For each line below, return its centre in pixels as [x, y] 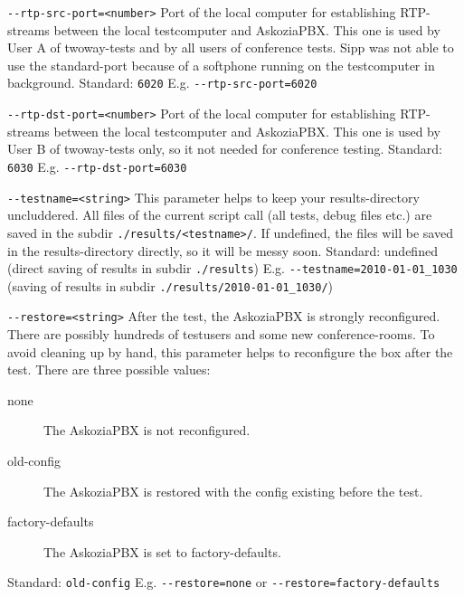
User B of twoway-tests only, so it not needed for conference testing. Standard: [225, 149]
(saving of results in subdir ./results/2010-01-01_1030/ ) [170, 285]
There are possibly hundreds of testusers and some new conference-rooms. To [221, 334]
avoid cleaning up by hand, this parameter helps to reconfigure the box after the [230, 351]
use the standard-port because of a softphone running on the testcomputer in [221, 65]
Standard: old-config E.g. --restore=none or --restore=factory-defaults [224, 582]
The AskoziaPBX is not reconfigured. [147, 430]
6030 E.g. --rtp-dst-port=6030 [97, 166]
